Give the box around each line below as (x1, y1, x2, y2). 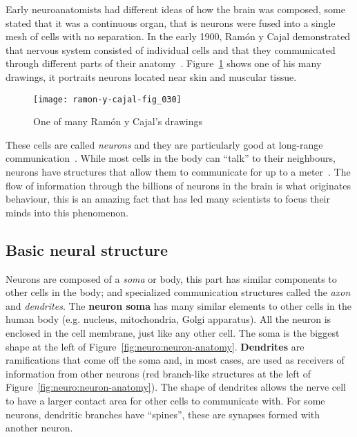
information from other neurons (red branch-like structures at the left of (6, 366, 311, 380)
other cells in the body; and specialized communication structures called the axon (6, 285, 351, 299)
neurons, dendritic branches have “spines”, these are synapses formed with (6, 407, 320, 421)
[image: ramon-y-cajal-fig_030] (33, 94, 182, 104)
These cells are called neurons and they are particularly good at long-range (6, 137, 323, 151)
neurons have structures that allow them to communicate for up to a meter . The (6, 165, 351, 178)
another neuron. (6, 420, 73, 435)
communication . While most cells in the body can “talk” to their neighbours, (6, 151, 336, 165)
